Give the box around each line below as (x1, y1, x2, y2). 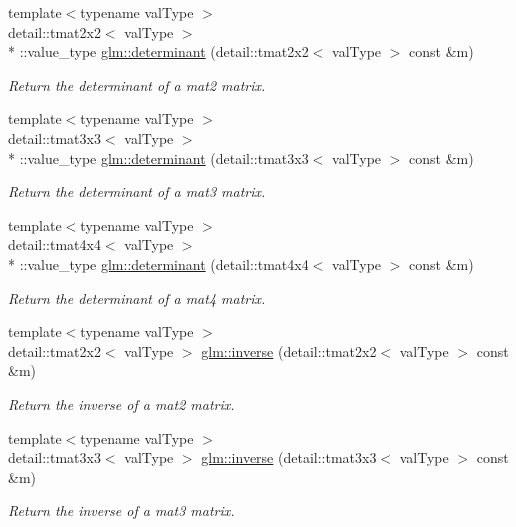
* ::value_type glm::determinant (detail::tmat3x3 (8, 147, 309, 168)
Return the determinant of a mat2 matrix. (8, 74, 266, 95)
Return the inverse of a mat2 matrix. (8, 393, 235, 414)
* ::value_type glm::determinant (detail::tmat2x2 (8, 41, 309, 62)
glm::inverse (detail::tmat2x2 (201, 340, 377, 361)
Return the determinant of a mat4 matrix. (8, 287, 266, 308)
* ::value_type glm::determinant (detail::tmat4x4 (8, 253, 309, 274)
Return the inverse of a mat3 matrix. (8, 500, 235, 521)
